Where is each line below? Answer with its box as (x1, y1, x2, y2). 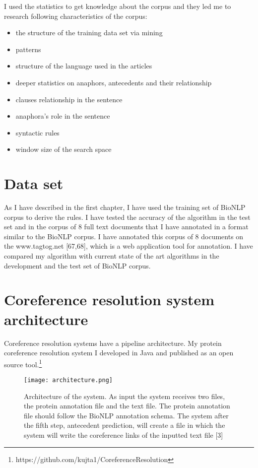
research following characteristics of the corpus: (4, 10, 147, 21)
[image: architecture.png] (24, 376, 113, 384)
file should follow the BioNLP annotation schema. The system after (24, 410, 229, 420)
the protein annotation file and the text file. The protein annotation (24, 401, 230, 411)
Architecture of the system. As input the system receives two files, (24, 391, 225, 401)
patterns (15, 44, 41, 54)
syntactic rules (15, 127, 60, 137)
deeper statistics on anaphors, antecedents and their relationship (15, 77, 212, 87)
